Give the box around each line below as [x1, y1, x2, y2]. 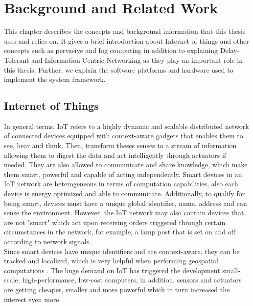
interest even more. [4, 294, 61, 304]
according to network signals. [4, 236, 91, 247]
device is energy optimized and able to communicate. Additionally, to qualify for [4, 188, 245, 199]
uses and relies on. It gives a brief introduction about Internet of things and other [4, 35, 249, 46]
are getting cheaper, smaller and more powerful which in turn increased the [4, 284, 230, 294]
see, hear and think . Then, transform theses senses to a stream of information [4, 140, 237, 151]
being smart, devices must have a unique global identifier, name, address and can [4, 198, 247, 208]
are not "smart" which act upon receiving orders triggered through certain [4, 217, 226, 227]
